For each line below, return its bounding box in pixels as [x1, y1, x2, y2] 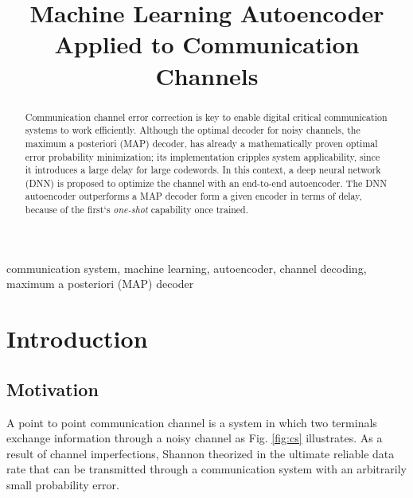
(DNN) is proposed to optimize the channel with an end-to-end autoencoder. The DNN [25, 176, 388, 189]
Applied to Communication [54, 28, 360, 60]
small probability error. [6, 476, 119, 492]
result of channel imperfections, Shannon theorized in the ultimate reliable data [6, 445, 395, 461]
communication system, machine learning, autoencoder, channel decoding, [6, 259, 367, 276]
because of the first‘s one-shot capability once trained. [25, 203, 249, 216]
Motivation [6, 376, 99, 401]
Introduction [6, 322, 148, 355]
